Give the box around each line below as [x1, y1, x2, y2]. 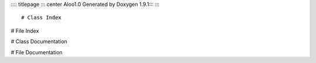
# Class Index [21, 15, 61, 21]
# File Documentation [11, 48, 63, 55]
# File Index [11, 27, 39, 34]
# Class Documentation [11, 38, 67, 45]
